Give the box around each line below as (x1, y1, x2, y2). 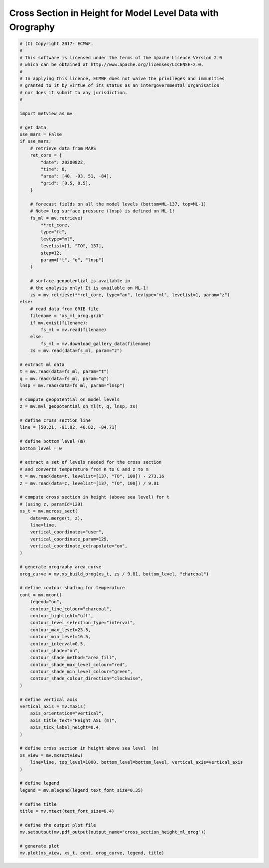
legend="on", (30, 599, 62, 605)
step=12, (40, 250, 62, 256)
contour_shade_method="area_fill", (30, 655, 117, 661)
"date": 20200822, (40, 160, 86, 165)
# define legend (19, 780, 60, 786)
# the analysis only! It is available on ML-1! (30, 285, 149, 291)
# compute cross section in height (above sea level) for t (19, 494, 170, 500)
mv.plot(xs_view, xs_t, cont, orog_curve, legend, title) (19, 850, 164, 856)
